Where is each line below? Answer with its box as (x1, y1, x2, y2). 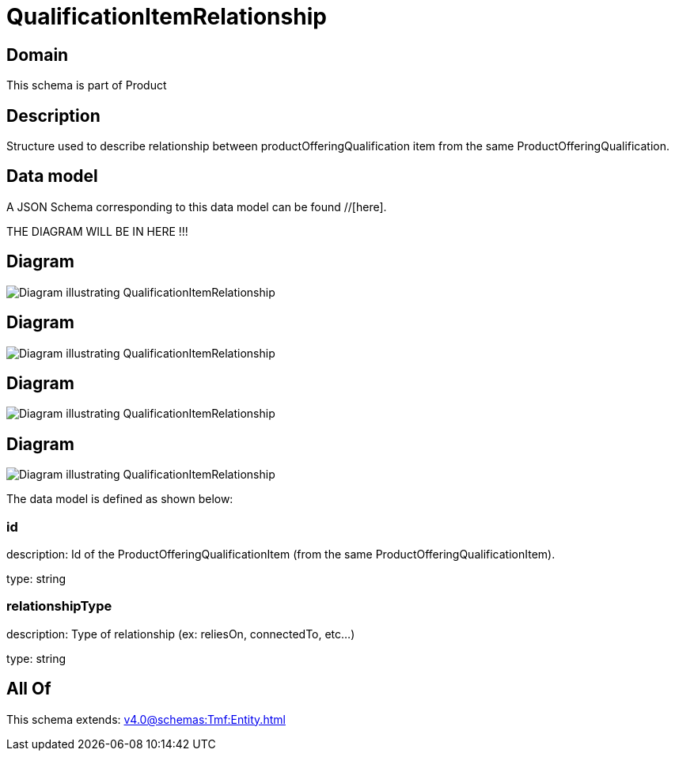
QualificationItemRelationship (6, 3, 327, 30)
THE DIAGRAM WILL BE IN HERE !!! (6, 224, 188, 238)
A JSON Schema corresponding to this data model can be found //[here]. (6, 199, 387, 214)
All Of (6, 679, 51, 699)
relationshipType (6, 598, 112, 615)
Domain (6, 44, 69, 65)
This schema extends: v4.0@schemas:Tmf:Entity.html (6, 712, 286, 726)
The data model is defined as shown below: (6, 492, 233, 506)
